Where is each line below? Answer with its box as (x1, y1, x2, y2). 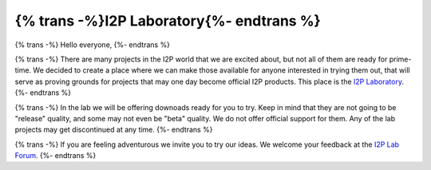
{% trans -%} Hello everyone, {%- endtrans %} (14, 40, 171, 49)
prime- (389, 54, 412, 64)
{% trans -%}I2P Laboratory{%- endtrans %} (14, 12, 321, 30)
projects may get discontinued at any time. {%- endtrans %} (14, 125, 213, 135)
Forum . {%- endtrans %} (14, 151, 97, 160)
